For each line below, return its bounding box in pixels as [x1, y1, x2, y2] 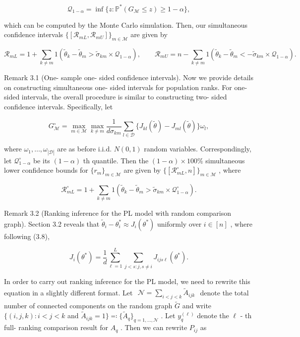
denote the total [200, 287, 249, 297]
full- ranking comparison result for [4, 322, 108, 333]
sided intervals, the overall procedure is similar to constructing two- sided [4, 92, 227, 102]
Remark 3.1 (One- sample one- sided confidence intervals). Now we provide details [4, 72, 254, 83]
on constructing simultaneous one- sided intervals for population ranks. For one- [4, 82, 247, 92]
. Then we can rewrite [120, 322, 187, 333]
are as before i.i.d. [57, 144, 112, 154]
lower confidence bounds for [4, 165, 88, 175]
